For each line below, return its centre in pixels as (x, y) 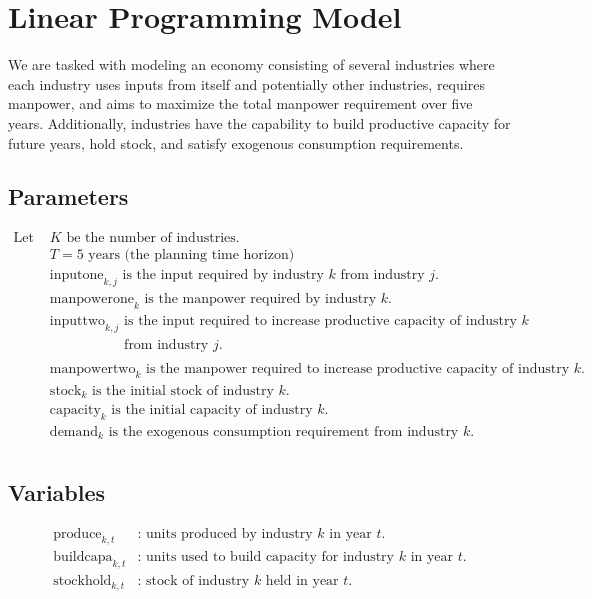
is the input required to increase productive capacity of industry (320, 321)
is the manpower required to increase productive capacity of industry (358, 368)
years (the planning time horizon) (191, 255)
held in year (302, 581)
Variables (57, 491)
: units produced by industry (225, 533)
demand (74, 431)
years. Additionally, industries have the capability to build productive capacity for (259, 122)
